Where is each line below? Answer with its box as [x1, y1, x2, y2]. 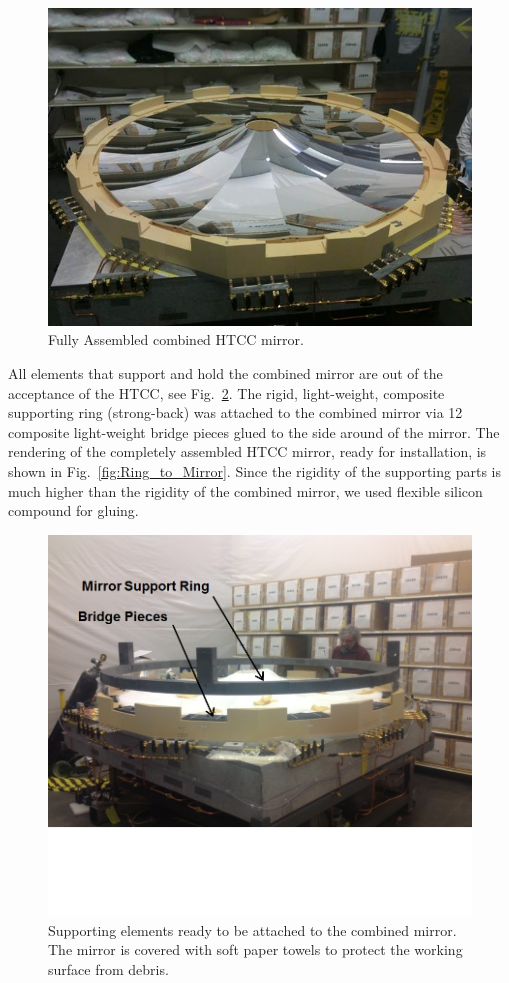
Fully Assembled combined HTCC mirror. [48, 329, 304, 350]
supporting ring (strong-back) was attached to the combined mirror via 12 [8, 402, 463, 423]
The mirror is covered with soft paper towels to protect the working [48, 939, 463, 960]
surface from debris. [48, 958, 169, 979]
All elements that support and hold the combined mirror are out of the [8, 363, 443, 384]
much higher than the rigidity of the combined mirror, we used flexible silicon [8, 480, 483, 501]
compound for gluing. [8, 500, 139, 521]
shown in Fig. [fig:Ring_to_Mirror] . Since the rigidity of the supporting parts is [8, 461, 501, 481]
